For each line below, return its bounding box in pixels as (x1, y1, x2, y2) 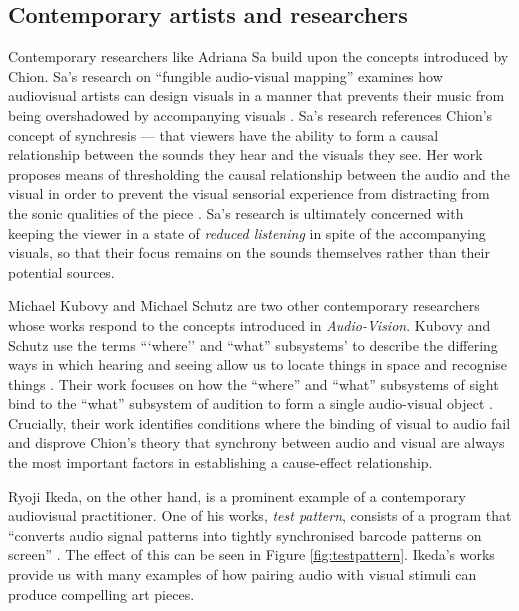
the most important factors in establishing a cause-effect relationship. (8, 452, 433, 473)
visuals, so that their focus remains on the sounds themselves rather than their (8, 242, 490, 263)
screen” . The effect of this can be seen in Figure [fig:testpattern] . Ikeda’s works (8, 544, 495, 565)
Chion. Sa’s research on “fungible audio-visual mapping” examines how (8, 65, 443, 86)
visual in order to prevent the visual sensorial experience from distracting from (8, 183, 490, 204)
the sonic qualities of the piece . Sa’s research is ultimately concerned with (8, 202, 464, 223)
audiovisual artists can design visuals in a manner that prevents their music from (8, 85, 505, 106)
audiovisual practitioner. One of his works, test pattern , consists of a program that (8, 505, 512, 526)
